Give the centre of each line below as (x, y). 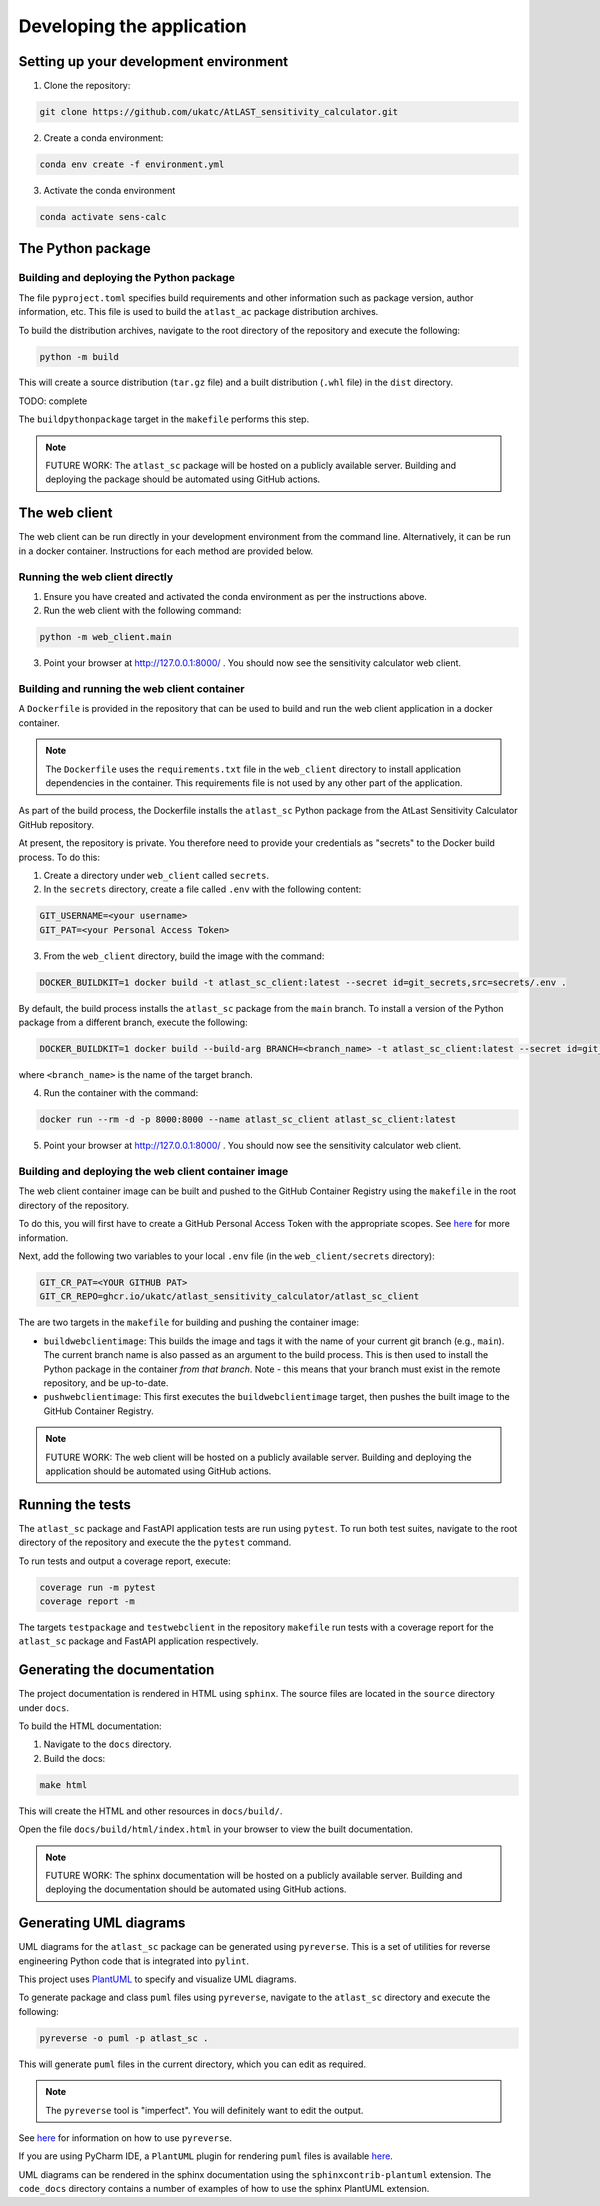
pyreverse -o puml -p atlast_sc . (124, 2038)
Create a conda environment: (103, 138)
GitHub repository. (56, 824)
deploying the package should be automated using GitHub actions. (183, 479)
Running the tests (75, 1504)
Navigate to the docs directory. (107, 1744)
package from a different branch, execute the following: (133, 1022)
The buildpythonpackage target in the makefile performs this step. (164, 419)
